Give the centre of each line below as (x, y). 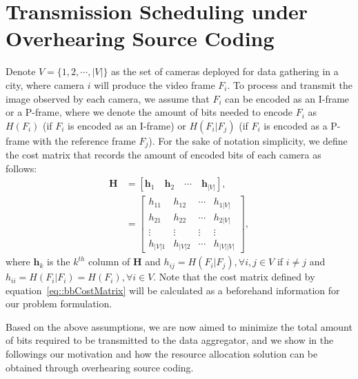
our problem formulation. (59, 304)
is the (58, 262)
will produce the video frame (155, 84)
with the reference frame (84, 140)
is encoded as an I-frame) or (127, 125)
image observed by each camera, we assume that (108, 98)
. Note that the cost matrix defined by (234, 277)
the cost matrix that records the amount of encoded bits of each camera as (163, 155)
